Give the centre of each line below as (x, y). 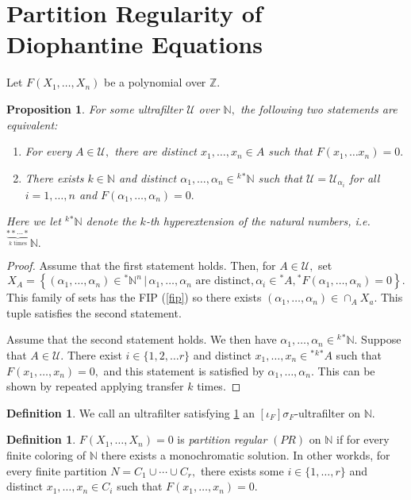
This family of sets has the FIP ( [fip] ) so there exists (134, 297)
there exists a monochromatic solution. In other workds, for (246, 454)
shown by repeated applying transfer (95, 386)
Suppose (381, 339)
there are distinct (156, 151)
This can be (346, 370)
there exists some (242, 470)
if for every (363, 439)
